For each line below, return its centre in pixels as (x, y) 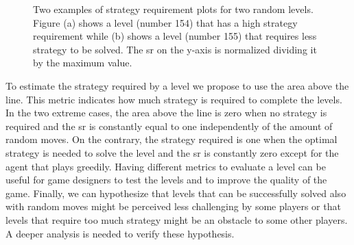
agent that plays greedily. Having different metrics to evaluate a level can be (166, 166)
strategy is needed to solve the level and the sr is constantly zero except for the (172, 152)
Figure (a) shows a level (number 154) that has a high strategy (165, 22)
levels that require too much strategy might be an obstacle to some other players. (177, 219)
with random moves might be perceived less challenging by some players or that (173, 206)
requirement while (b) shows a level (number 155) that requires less (175, 36)
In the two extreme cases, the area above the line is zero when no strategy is (166, 113)
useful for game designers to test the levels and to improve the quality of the (166, 180)
